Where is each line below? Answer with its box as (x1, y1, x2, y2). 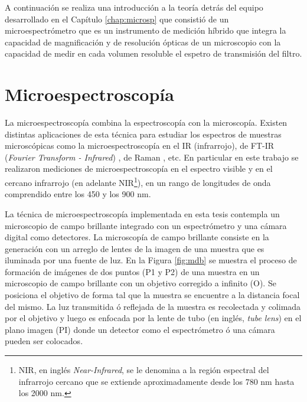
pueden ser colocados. (5, 335, 83, 347)
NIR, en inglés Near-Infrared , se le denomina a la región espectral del (18, 364, 269, 376)
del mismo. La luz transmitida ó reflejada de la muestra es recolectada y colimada (5, 300, 301, 312)
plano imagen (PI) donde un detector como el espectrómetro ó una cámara (5, 323, 275, 335)
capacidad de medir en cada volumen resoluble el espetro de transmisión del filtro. (5, 47, 302, 60)
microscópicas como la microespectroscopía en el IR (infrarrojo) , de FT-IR (5, 139, 275, 152)
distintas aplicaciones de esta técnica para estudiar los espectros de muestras (5, 128, 282, 140)
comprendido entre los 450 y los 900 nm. (5, 188, 151, 200)
